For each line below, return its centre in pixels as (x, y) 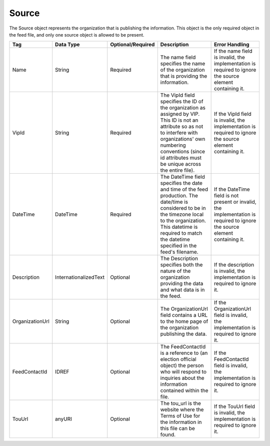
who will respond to (183, 372)
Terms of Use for (180, 416)
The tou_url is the (180, 403)
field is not (226, 196)
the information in (181, 422)
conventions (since (182, 152)
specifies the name (183, 64)
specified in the (178, 246)
